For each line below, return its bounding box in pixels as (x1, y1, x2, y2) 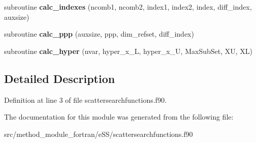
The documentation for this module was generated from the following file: (4, 111, 234, 122)
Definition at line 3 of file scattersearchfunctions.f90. (4, 94, 167, 105)
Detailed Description (4, 70, 115, 86)
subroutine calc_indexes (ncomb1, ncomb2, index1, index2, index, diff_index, (4, 2, 252, 12)
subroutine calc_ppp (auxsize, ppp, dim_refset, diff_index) (4, 28, 194, 39)
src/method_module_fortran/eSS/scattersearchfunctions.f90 (4, 128, 193, 139)
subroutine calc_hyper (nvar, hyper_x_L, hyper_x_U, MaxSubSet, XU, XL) (4, 45, 252, 56)
